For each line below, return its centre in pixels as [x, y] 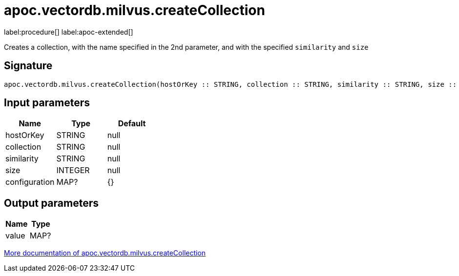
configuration [30, 182]
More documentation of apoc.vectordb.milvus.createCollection [105, 253]
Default [132, 124]
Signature [28, 66]
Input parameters [47, 103]
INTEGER [73, 170]
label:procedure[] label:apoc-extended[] [69, 32]
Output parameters [51, 203]
